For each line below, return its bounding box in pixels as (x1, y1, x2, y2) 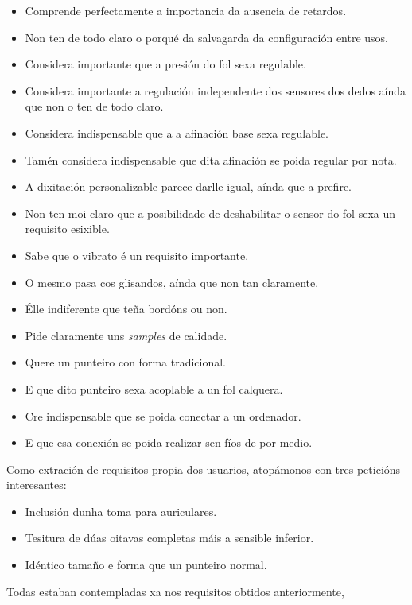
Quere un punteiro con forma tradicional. (25, 354, 226, 370)
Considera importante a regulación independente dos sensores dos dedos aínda (25, 82, 406, 99)
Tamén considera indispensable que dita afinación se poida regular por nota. (25, 151, 397, 168)
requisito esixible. (25, 220, 110, 237)
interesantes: (6, 476, 67, 493)
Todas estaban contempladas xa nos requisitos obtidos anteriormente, (6, 583, 344, 599)
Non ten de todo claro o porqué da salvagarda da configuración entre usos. (25, 29, 389, 45)
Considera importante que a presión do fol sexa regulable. (25, 56, 306, 72)
